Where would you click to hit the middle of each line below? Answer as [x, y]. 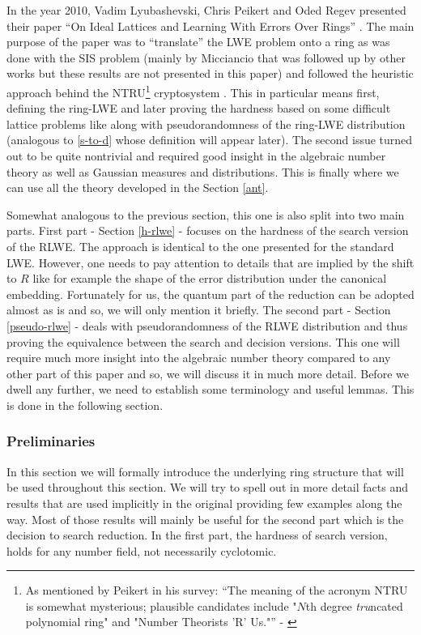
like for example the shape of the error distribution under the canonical [210, 278]
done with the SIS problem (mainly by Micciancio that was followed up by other [206, 57]
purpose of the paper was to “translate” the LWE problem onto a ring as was [198, 42]
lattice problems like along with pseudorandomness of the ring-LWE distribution [206, 124]
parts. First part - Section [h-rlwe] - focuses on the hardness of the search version [208, 230]
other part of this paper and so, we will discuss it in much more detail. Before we [208, 373]
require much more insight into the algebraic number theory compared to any [199, 358]
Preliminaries [51, 441]
